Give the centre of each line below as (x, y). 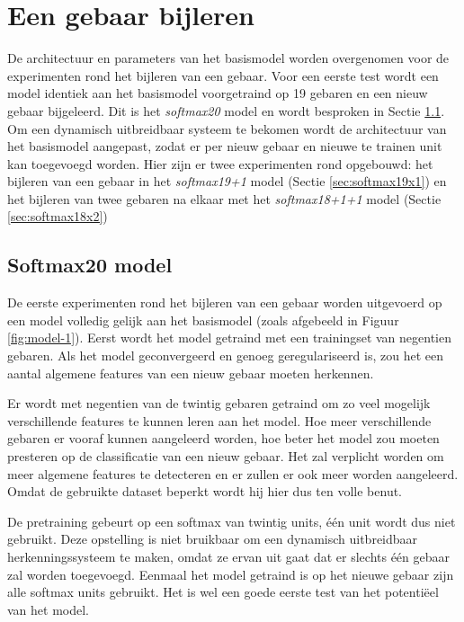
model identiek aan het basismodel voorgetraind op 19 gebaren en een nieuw (218, 93)
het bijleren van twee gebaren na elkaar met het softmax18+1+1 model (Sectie (224, 198)
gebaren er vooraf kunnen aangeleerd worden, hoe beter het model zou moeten (223, 438)
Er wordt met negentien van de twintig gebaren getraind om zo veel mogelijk (219, 403)
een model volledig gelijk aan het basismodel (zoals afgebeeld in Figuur (203, 320)
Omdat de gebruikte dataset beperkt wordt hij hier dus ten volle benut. (205, 491)
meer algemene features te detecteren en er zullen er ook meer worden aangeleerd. (233, 473)
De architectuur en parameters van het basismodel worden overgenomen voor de (228, 58)
